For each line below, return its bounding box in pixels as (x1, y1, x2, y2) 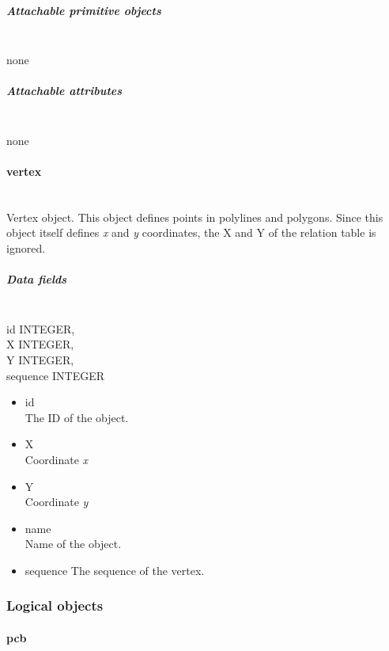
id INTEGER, (6, 320, 75, 337)
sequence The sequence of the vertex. (25, 562, 205, 578)
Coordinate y (25, 493, 89, 510)
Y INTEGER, (6, 352, 74, 368)
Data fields (6, 271, 67, 287)
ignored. (6, 240, 46, 257)
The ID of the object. (25, 409, 129, 425)
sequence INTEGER (6, 367, 105, 383)
